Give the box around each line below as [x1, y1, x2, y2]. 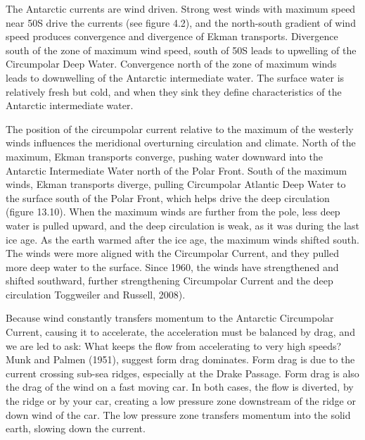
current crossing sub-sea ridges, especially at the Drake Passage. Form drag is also [6, 365, 359, 380]
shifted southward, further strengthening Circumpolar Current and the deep [6, 273, 333, 288]
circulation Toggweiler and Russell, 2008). [6, 287, 186, 301]
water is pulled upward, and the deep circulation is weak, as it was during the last [6, 218, 359, 232]
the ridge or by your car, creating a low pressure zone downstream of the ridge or [6, 394, 356, 408]
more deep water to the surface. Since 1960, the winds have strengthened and [6, 259, 339, 274]
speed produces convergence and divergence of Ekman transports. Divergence [6, 29, 338, 44]
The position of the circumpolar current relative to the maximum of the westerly [6, 121, 354, 136]
